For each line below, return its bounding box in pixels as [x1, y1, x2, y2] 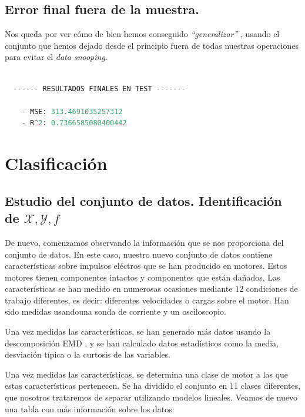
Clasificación [5, 151, 108, 175]
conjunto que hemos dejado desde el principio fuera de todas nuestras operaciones [5, 39, 299, 51]
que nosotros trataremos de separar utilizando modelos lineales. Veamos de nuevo [5, 391, 298, 403]
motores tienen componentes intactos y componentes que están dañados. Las [5, 271, 280, 283]
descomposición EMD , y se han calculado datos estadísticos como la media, [5, 336, 279, 349]
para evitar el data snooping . [5, 51, 108, 63]
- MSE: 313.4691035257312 [21, 107, 123, 116]
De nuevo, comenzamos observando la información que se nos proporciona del [5, 236, 284, 248]
